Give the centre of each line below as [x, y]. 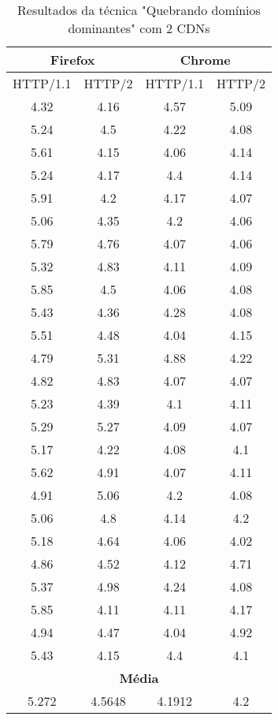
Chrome [205, 60]
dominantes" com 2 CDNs [139, 28]
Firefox [72, 60]
